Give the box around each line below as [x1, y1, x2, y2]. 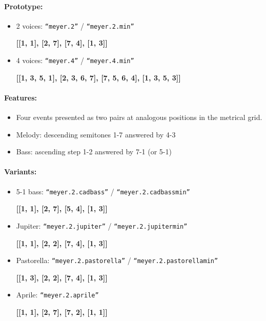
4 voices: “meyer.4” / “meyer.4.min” [16, 55, 134, 66]
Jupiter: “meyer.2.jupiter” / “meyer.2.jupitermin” [16, 220, 188, 231]
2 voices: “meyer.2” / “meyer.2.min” [16, 20, 134, 31]
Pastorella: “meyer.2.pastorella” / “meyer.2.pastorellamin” [16, 255, 218, 266]
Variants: [4, 166, 37, 177]
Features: [4, 92, 37, 103]
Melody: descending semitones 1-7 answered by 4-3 [16, 129, 176, 139]
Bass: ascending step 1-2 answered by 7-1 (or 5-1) [16, 146, 172, 157]
